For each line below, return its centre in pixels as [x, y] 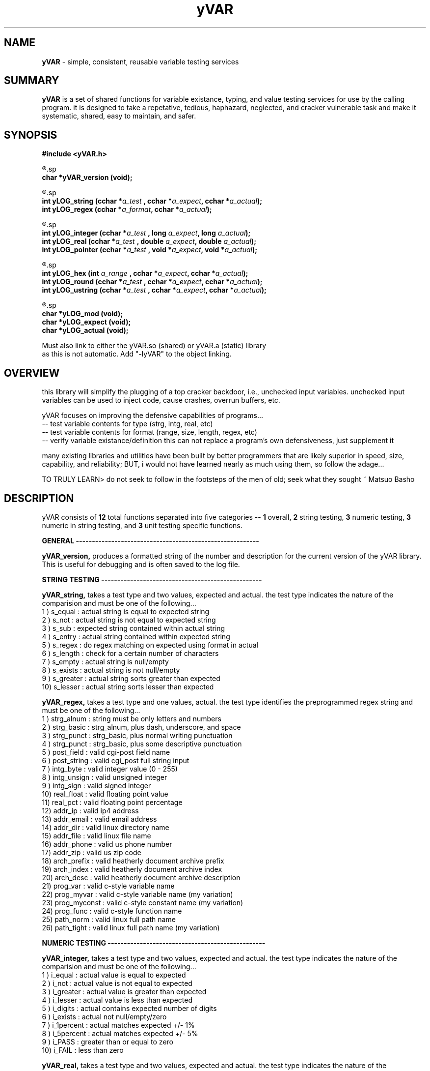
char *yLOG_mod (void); [82, 314]
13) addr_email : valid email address [99, 819]
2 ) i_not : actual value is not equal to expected [117, 983]
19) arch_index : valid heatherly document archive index [132, 869]
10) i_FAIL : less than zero [83, 1050]
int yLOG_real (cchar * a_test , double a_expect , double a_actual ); [149, 241]
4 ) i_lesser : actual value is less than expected [117, 1000]
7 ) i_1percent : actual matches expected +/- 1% [118, 1025]
